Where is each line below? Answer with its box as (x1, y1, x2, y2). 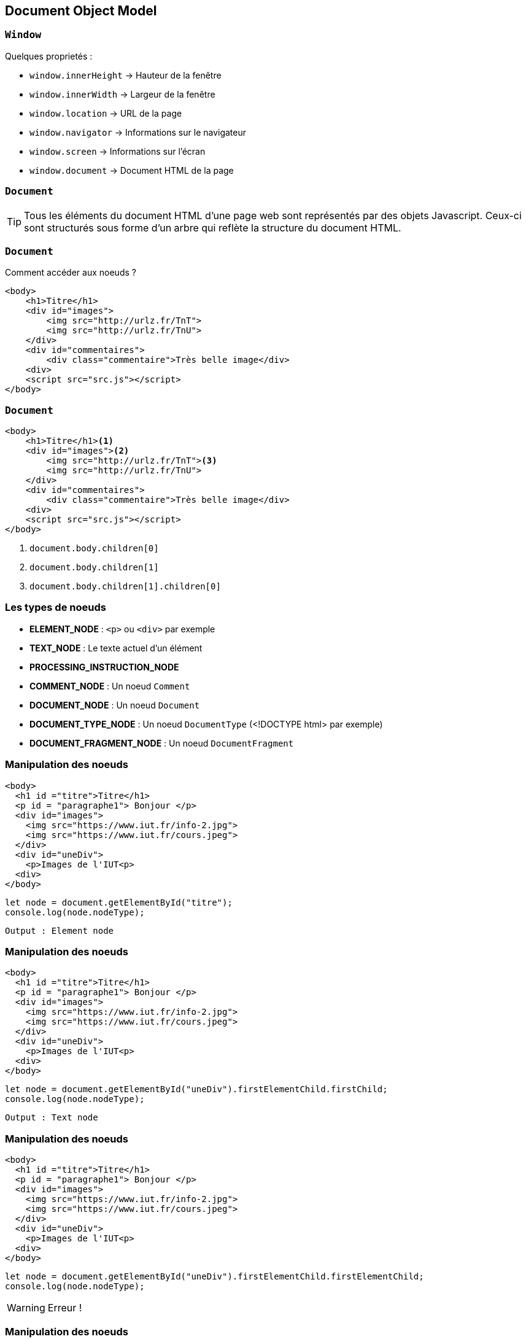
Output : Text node (5, 1112, 98, 1123)
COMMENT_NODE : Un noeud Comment (29, 680, 190, 691)
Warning (7, 1302, 45, 1314)
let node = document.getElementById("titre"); (5, 897, 233, 907)
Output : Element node (5, 925, 114, 936)
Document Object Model (5, 3, 157, 18)
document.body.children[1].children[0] (29, 581, 221, 592)
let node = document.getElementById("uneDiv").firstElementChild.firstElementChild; (5, 1271, 424, 1282)
